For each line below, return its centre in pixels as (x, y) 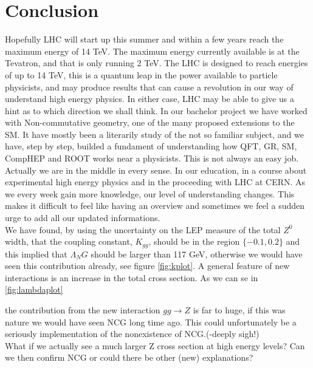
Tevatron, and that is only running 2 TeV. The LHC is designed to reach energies (156, 63)
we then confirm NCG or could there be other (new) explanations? (129, 357)
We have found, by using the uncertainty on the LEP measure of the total (143, 229)
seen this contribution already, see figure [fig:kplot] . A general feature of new (147, 266)
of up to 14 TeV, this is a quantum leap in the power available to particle (141, 74)
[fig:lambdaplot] (34, 289)
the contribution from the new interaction (83, 310)
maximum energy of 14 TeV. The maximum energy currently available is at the (152, 51)
